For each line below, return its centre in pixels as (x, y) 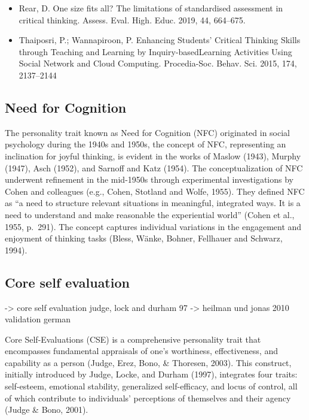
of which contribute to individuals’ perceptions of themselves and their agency (148, 398)
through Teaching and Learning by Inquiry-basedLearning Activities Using (155, 51)
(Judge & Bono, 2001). (47, 410)
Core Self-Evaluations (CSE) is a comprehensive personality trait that (133, 339)
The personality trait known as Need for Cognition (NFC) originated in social (147, 132)
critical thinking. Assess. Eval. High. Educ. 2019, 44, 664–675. (132, 19)
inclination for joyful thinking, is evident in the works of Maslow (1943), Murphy (153, 155)
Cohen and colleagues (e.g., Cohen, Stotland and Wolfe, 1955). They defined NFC (155, 191)
